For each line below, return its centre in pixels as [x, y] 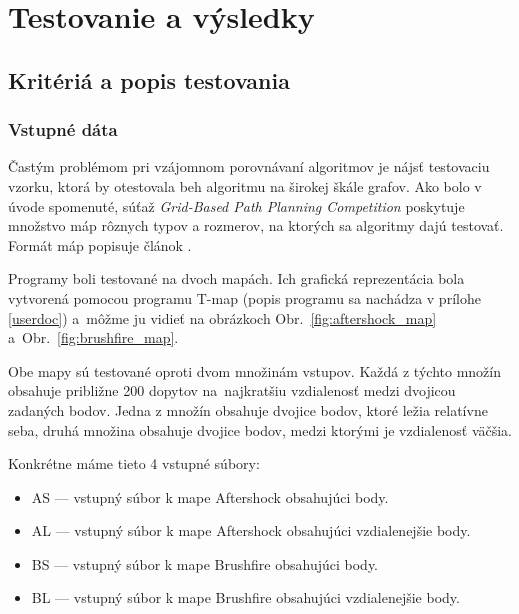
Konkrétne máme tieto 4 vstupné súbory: [134, 463]
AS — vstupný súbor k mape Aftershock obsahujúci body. [210, 496]
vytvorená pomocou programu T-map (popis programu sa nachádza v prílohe [244, 297]
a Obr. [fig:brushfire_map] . [93, 337]
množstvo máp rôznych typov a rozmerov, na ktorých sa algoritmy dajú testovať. [256, 225]
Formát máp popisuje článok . [100, 244]
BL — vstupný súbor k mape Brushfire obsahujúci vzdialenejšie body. [245, 597]
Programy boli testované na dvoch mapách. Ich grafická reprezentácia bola [236, 278]
